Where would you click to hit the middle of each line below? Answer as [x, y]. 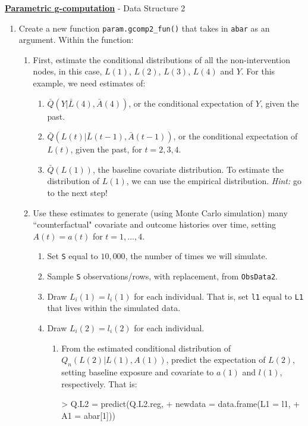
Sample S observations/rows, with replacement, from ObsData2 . [163, 276]
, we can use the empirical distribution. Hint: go [214, 181]
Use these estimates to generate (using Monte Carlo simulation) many [160, 212]
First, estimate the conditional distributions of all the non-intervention [161, 59]
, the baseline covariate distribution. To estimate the [188, 169]
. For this [258, 71]
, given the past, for [106, 149]
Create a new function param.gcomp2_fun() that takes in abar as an [144, 28]
